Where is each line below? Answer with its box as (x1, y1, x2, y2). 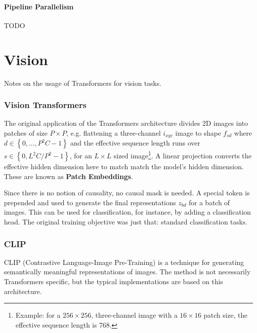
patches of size (4, 127, 48, 138)
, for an (70, 150, 92, 161)
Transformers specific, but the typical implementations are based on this (4, 276, 223, 286)
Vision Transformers (4, 99, 86, 111)
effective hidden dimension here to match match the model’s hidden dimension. (4, 161, 244, 172)
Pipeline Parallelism (4, 1, 74, 11)
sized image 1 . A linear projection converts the (113, 149, 252, 161)
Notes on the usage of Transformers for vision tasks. (4, 77, 162, 88)
